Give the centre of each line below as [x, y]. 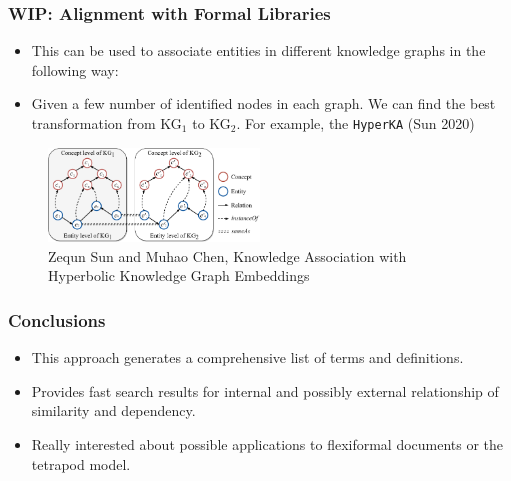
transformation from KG [106, 123]
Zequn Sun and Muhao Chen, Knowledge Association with [227, 255]
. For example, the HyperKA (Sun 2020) [355, 123]
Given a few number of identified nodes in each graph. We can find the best [263, 103]
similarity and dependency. [113, 410]
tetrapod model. [81, 463]
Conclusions [57, 319]
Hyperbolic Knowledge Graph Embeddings [179, 275]
